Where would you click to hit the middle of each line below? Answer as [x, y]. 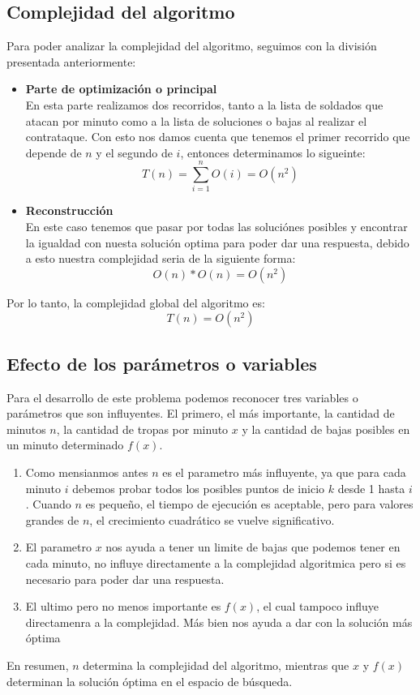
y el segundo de [134, 152]
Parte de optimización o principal [121, 89]
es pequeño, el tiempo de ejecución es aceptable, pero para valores [249, 504]
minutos [26, 429]
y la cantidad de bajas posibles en [326, 429]
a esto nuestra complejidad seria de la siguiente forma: [161, 258]
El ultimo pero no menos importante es [123, 606]
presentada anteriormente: [71, 61]
